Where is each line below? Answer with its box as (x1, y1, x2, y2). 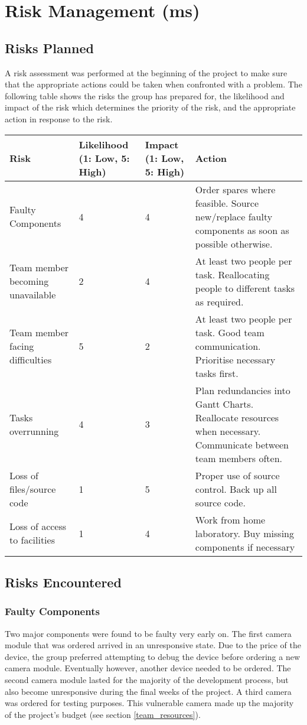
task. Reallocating (195, 267, 270, 281)
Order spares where (195, 182, 276, 196)
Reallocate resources (195, 410, 279, 424)
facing (9, 339, 34, 353)
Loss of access (9, 519, 67, 534)
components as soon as (195, 223, 289, 237)
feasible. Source (195, 196, 259, 210)
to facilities (9, 533, 55, 547)
